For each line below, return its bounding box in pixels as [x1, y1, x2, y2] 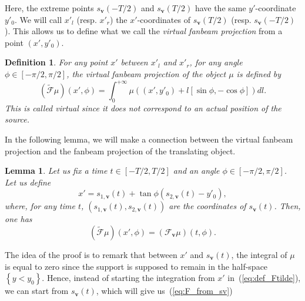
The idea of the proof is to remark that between [5, 249, 177, 261]
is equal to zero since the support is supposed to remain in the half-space [5, 260, 268, 272]
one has [5, 213, 32, 225]
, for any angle [189, 56, 243, 68]
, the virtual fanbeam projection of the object [66, 67, 226, 80]
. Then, [274, 200, 301, 212]
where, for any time [5, 200, 75, 212]
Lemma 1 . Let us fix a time [5, 164, 108, 177]
